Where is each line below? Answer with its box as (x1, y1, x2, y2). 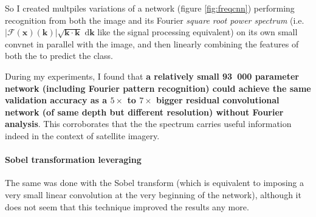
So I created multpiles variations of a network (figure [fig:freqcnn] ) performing (5, 2, 295, 14)
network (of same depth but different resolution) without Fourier (5, 105, 284, 118)
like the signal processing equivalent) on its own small (97, 26, 298, 38)
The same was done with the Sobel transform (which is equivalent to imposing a (5, 176, 304, 189)
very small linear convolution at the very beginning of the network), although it (5, 188, 301, 201)
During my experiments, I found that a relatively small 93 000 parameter (5, 69, 299, 82)
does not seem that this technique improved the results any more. (5, 200, 249, 213)
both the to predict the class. (5, 49, 113, 62)
